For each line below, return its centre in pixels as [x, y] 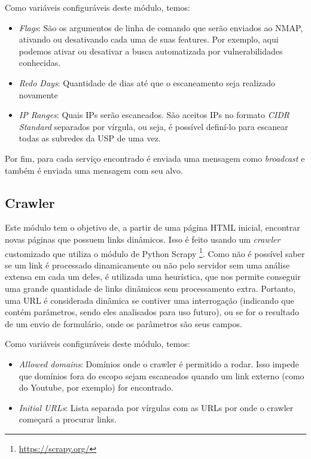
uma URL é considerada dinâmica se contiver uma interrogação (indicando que [150, 300]
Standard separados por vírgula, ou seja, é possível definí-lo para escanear [153, 126]
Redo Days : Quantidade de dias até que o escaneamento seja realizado [147, 82]
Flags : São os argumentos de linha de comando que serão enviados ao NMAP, [161, 27]
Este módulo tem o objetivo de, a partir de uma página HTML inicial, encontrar [153, 227]
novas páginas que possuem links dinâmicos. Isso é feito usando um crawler [143, 239]
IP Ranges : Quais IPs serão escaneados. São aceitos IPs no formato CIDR [154, 115]
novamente [38, 94]
